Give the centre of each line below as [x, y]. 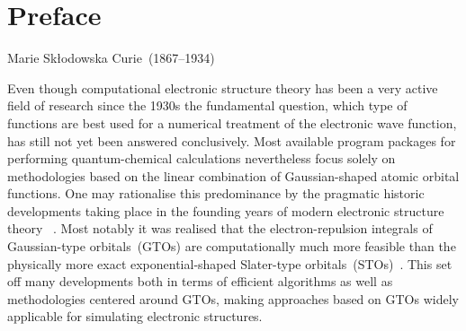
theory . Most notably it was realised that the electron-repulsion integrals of [220, 228]
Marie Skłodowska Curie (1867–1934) [111, 58]
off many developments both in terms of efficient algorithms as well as [200, 281]
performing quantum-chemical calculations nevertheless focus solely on [202, 158]
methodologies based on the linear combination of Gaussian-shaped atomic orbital [233, 175]
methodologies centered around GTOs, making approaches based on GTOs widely [233, 298]
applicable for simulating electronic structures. [135, 316]
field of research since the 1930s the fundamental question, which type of [207, 105]
